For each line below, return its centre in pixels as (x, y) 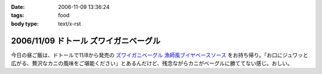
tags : (18, 16)
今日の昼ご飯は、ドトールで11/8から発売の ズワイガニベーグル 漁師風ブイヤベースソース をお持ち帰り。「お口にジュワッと (160, 55)
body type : (25, 23)
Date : (18, 7)
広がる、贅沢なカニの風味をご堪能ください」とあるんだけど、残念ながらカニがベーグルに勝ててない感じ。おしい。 (152, 63)
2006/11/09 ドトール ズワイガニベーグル (86, 41)
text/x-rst (69, 23)
